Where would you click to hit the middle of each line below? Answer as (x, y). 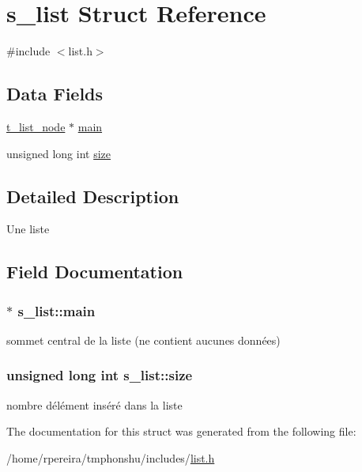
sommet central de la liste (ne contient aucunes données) (143, 340)
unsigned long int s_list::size (100, 375)
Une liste (28, 229)
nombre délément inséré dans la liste (94, 404)
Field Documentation (95, 272)
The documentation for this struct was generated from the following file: (181, 431)
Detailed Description (93, 196)
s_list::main (57, 310)
